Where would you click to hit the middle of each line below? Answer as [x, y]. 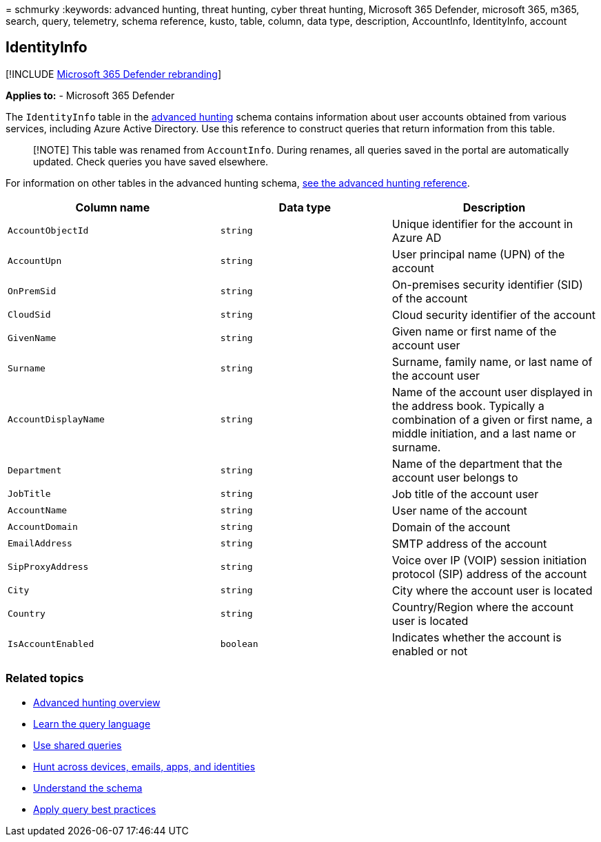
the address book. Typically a [468, 405]
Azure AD [417, 237]
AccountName [38, 511]
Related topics [45, 678]
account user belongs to [455, 477]
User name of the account [459, 510]
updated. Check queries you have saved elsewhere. [151, 161]
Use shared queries [78, 745]
